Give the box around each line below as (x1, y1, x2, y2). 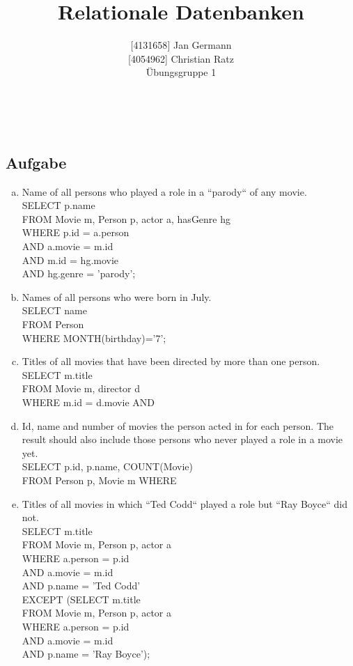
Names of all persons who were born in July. (22, 289, 212, 304)
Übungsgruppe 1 (146, 65, 217, 79)
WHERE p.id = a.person (22, 225, 130, 240)
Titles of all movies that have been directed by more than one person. (22, 354, 320, 369)
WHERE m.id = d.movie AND (22, 395, 155, 410)
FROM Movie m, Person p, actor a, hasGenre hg (22, 211, 231, 226)
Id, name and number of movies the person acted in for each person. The (22, 418, 334, 433)
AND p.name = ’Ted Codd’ (22, 578, 141, 593)
